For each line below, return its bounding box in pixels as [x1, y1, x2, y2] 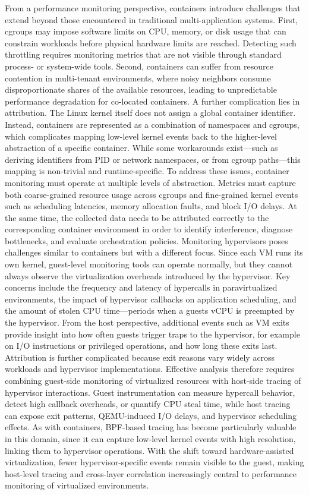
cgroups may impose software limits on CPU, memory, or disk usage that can [5, 25, 286, 37]
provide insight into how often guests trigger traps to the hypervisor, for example [5, 327, 300, 340]
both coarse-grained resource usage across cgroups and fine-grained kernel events [5, 188, 298, 200]
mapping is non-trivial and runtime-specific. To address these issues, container [5, 165, 289, 177]
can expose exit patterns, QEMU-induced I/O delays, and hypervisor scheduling [5, 409, 297, 421]
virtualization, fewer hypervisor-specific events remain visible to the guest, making [5, 456, 304, 468]
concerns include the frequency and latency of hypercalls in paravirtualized [5, 281, 278, 294]
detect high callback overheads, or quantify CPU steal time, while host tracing [5, 398, 291, 410]
